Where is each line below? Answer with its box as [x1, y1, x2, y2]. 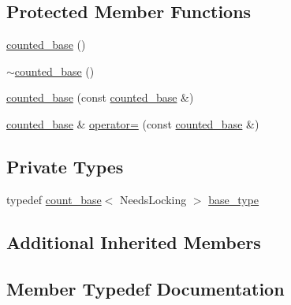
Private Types [6, 154, 124, 178]
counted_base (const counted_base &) [6, 89, 194, 106]
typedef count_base [6, 191, 102, 207]
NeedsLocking [119, 191, 187, 207]
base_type [208, 191, 259, 207]
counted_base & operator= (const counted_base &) [6, 115, 259, 132]
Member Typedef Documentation [6, 276, 285, 300]
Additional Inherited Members [6, 229, 261, 254]
